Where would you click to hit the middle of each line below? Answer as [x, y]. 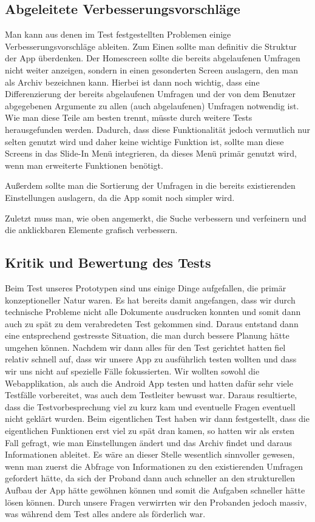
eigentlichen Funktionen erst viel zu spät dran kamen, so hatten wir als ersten [150, 431]
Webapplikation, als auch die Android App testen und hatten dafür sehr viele [149, 383]
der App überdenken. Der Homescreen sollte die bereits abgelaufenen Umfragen [153, 58]
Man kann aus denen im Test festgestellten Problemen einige [118, 34]
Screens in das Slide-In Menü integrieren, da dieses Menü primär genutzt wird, [151, 153]
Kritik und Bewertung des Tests [108, 263]
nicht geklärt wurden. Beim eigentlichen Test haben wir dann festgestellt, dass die [157, 419]
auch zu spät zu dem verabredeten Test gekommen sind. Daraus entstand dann [152, 323]
